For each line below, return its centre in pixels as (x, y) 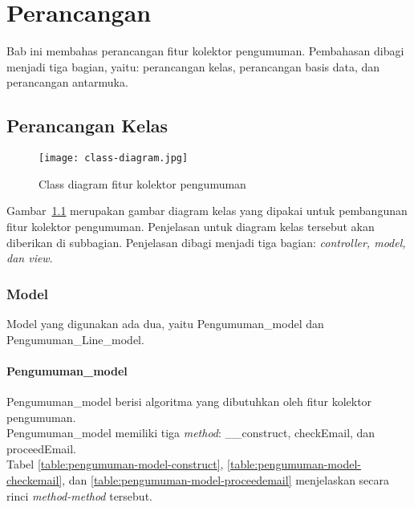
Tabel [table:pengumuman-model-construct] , (115, 464)
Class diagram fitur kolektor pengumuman (142, 183)
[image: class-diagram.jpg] (114, 158)
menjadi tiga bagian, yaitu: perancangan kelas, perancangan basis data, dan (193, 66)
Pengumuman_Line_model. (75, 339)
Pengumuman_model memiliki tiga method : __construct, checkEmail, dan (191, 433)
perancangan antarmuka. (67, 82)
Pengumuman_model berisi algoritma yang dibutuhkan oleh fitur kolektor (189, 401)
